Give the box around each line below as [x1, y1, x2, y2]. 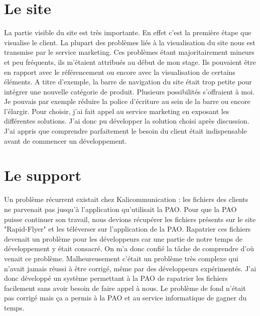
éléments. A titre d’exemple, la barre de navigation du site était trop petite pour [4, 76, 252, 87]
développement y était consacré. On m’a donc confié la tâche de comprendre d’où [4, 243, 254, 254]
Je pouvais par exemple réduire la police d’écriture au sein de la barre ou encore [4, 96, 250, 107]
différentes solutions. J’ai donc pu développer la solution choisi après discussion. [4, 116, 249, 126]
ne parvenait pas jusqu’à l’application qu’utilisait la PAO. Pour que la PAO [4, 203, 237, 214]
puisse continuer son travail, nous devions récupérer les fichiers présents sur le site [4, 214, 256, 224]
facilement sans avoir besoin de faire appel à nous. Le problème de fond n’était [4, 282, 246, 293]
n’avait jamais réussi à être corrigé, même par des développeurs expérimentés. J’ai [4, 263, 256, 273]
